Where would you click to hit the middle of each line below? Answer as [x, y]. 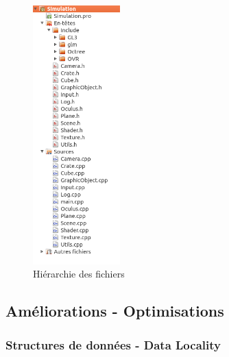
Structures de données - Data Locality [113, 344]
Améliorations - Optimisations [115, 311]
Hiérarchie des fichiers [79, 274]
